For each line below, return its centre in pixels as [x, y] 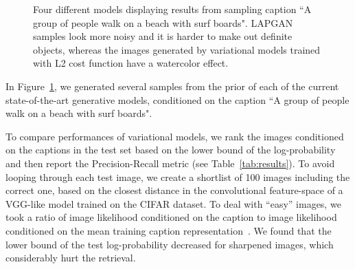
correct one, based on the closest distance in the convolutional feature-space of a [174, 190]
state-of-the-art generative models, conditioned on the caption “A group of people [177, 99]
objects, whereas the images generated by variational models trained [177, 49]
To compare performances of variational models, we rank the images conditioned [175, 136]
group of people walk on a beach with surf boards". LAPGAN [163, 22]
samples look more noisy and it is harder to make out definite [163, 36]
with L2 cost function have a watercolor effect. [131, 63]
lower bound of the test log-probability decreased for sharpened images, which [170, 244]
